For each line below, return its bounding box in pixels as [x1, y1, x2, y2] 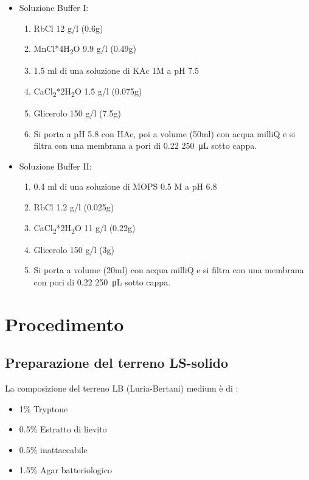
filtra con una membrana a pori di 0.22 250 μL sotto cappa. [33, 139, 257, 152]
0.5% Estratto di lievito [19, 423, 107, 435]
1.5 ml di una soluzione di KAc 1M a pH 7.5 [33, 64, 200, 77]
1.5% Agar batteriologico [19, 464, 112, 476]
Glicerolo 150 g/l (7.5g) [33, 107, 121, 120]
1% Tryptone [19, 402, 68, 415]
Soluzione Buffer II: [19, 159, 92, 172]
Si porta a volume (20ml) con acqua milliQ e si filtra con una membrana [33, 263, 304, 276]
